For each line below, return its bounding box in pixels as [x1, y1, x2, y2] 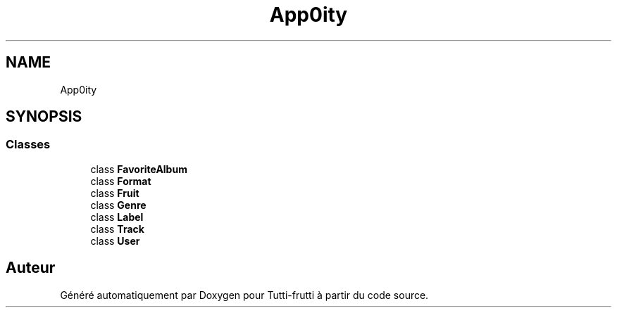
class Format [90, 174, 151, 187]
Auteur [6, 259, 56, 277]
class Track [90, 222, 144, 235]
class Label [90, 210, 144, 223]
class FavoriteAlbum [90, 162, 187, 175]
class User [90, 234, 140, 247]
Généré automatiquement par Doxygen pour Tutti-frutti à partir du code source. [60, 288, 429, 301]
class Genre [90, 198, 147, 211]
